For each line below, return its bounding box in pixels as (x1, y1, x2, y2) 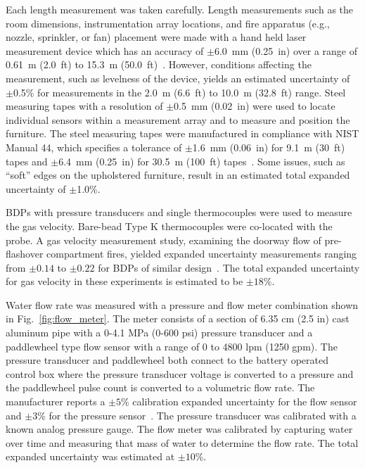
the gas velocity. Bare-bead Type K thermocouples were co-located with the (6, 218, 333, 233)
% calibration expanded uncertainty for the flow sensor (120, 394, 357, 409)
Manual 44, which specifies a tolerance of (6, 139, 182, 154)
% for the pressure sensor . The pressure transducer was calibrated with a (37, 407, 357, 422)
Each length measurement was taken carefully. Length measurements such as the (6, 2, 354, 16)
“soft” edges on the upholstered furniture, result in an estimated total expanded (6, 167, 350, 182)
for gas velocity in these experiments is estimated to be (6, 274, 243, 289)
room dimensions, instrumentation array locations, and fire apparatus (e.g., (6, 15, 330, 30)
